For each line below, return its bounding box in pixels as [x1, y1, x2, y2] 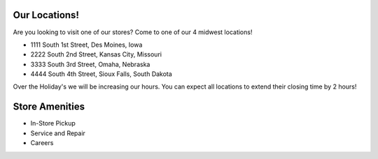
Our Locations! [13, 9, 80, 21]
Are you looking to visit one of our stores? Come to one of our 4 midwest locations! [13, 28, 253, 36]
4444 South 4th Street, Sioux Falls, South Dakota [30, 70, 173, 78]
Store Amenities [13, 101, 85, 113]
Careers [30, 139, 54, 147]
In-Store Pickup [30, 119, 76, 128]
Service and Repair [30, 129, 85, 137]
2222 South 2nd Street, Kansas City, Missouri [30, 50, 162, 59]
